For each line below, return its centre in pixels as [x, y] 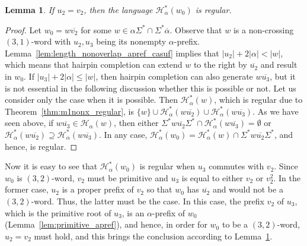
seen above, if [29, 123]
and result [279, 64]
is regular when [167, 166]
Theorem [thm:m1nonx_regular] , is [70, 111]
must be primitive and [128, 177]
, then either [136, 123]
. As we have [276, 111]
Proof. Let [23, 29]
